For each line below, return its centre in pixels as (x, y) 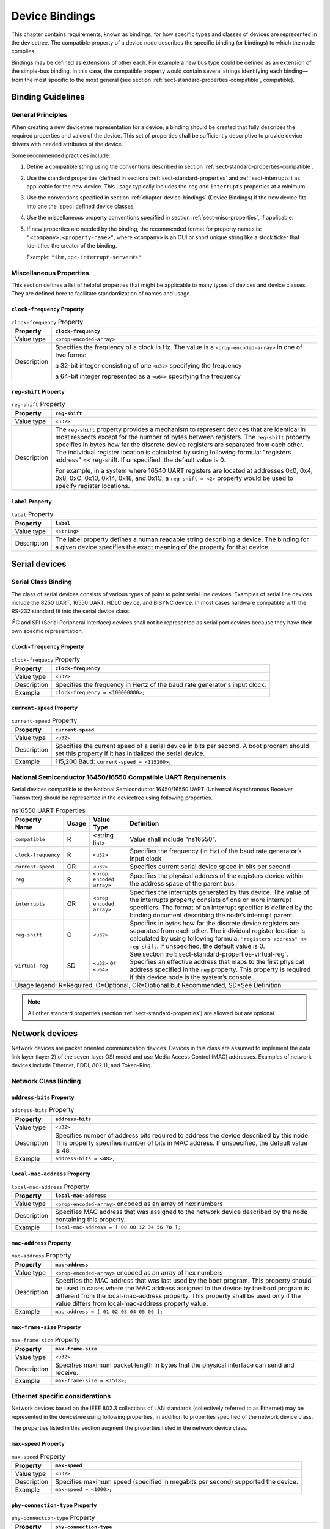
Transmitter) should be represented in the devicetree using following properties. (112, 798)
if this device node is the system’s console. (191, 977)
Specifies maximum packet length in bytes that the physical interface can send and (175, 1365)
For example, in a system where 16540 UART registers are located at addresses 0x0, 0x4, (184, 471)
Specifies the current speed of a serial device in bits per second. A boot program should (182, 746)
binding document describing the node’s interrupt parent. (212, 916)
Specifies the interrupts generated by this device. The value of (219, 892)
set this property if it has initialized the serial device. (130, 753)
